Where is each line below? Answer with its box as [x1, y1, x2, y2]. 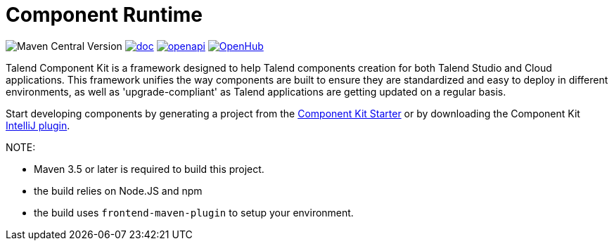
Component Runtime [6, 3, 203, 27]
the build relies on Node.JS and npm [34, 184, 203, 197]
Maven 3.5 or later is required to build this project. [34, 162, 264, 175]
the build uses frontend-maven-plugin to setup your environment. [34, 206, 354, 219]
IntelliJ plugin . [6, 119, 70, 131]
